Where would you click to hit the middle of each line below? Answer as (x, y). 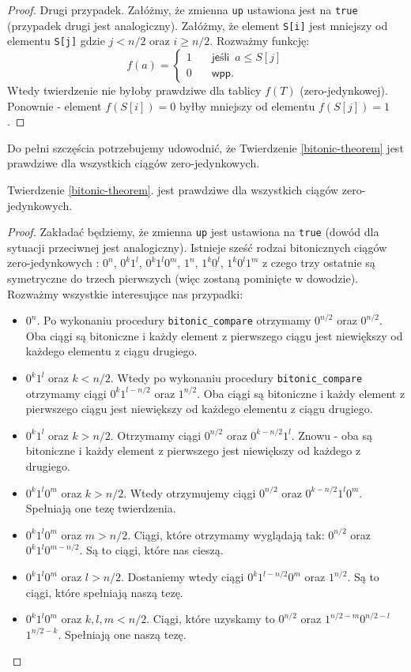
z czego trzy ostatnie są (319, 263)
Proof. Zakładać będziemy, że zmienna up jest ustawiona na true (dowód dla (193, 232)
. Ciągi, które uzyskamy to (211, 619)
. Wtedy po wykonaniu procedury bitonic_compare (236, 377)
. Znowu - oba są (332, 435)
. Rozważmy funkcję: (260, 41)
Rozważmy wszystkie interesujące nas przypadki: (125, 293)
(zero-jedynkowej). (344, 90)
